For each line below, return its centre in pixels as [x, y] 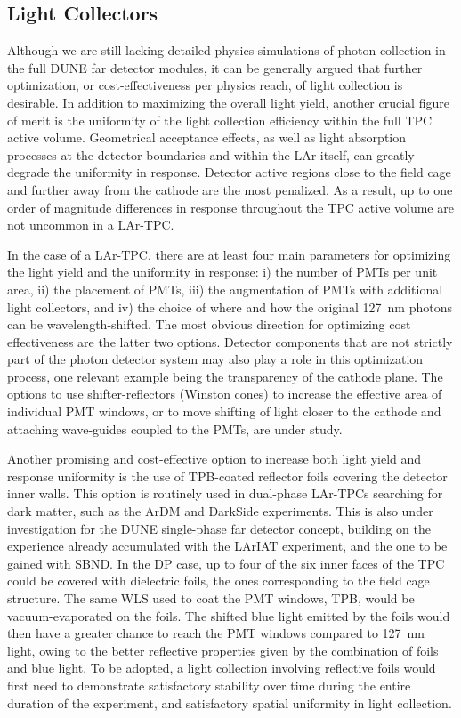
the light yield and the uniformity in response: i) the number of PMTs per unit [222, 272]
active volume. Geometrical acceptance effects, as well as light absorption [207, 137]
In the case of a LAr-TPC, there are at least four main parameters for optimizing [229, 254]
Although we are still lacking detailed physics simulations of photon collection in [226, 50]
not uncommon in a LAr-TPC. [91, 225]
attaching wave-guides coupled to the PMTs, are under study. [175, 428]
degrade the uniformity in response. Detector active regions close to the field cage [229, 172]
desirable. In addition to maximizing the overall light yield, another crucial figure [228, 102]
